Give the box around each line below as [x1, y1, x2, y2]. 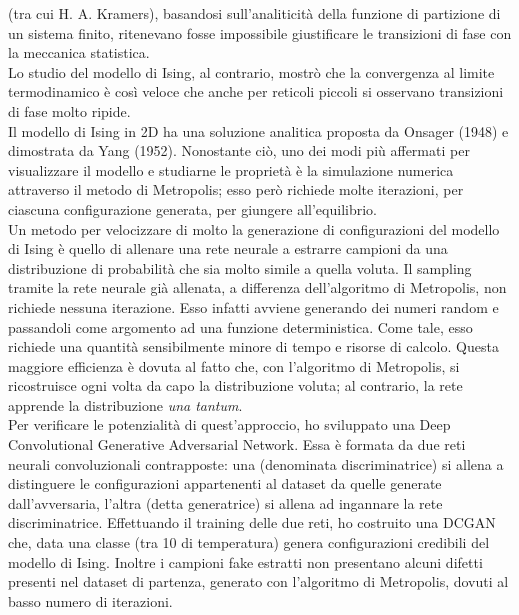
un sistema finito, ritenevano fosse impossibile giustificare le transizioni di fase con [8, 22, 512, 43]
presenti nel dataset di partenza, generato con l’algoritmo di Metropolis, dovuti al [8, 571, 509, 592]
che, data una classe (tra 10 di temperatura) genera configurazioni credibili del [8, 532, 490, 553]
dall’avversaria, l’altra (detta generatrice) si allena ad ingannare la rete [8, 492, 443, 513]
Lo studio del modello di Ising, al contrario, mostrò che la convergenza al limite [8, 61, 495, 82]
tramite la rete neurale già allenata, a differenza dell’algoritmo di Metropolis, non [8, 277, 507, 298]
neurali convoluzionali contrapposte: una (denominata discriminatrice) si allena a [8, 453, 504, 474]
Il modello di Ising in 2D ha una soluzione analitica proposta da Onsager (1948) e [8, 120, 509, 141]
